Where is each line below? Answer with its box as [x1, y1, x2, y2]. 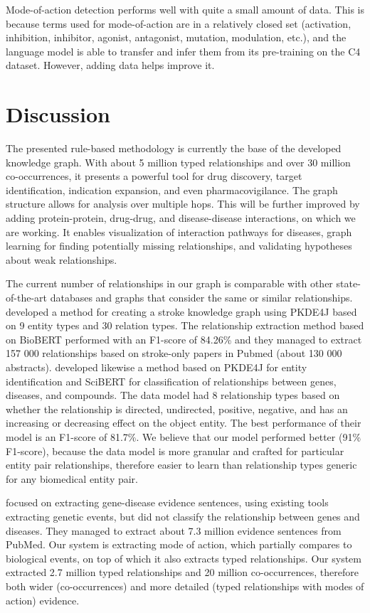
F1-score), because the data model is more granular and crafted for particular [6, 443, 344, 458]
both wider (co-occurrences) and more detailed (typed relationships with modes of [6, 578, 364, 593]
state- [336, 276, 361, 291]
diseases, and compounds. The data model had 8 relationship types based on [6, 388, 340, 403]
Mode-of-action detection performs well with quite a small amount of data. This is [6, 2, 364, 16]
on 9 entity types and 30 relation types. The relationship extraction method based [6, 318, 364, 333]
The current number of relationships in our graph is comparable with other [6, 276, 333, 291]
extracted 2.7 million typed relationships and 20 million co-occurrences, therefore [6, 565, 359, 580]
